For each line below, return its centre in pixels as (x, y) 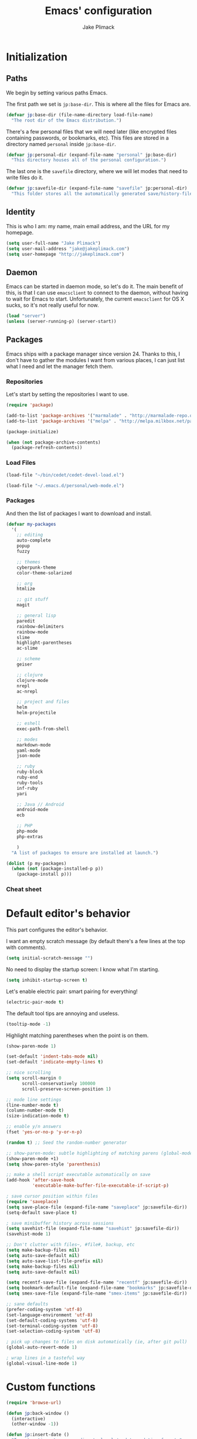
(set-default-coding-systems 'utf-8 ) (52, 1320)
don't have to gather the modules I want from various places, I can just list (96, 360)
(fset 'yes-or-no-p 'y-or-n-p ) (44, 1132)
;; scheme (29, 659)
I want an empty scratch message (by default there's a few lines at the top (96, 941)
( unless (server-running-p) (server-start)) (61, 322)
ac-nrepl (27, 691)
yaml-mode (29, 750)
